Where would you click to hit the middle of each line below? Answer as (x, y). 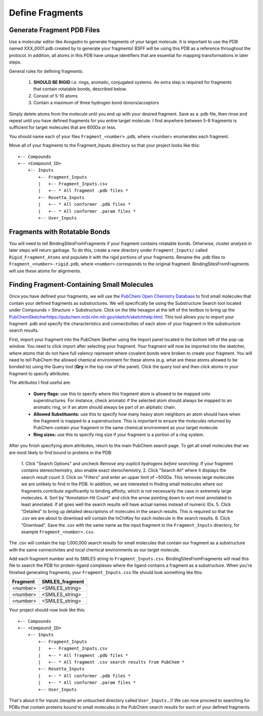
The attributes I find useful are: (40, 382)
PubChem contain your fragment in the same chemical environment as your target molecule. (126, 428)
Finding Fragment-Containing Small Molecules (81, 285)
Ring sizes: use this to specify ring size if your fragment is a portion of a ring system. (119, 435)
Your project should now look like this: (47, 610)
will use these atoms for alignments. (45, 271)
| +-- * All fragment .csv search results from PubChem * (111, 662)
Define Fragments (46, 13)
